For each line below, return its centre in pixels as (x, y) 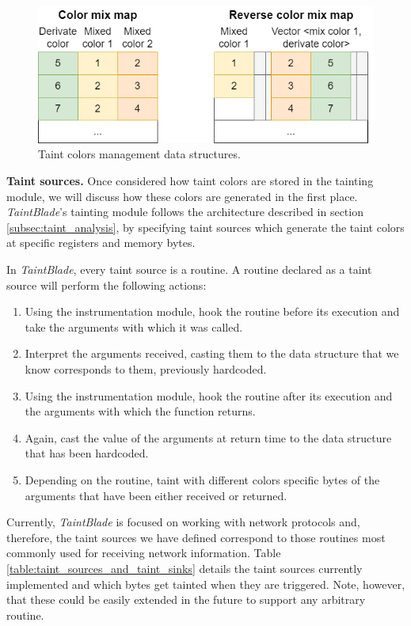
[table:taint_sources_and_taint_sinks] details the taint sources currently (185, 568)
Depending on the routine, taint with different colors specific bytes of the (202, 479)
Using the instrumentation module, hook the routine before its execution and (212, 311)
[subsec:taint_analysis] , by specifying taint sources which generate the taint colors (205, 227)
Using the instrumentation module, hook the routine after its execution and (209, 395)
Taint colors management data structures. (139, 154)
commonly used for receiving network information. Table (144, 553)
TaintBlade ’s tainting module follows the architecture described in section (185, 212)
